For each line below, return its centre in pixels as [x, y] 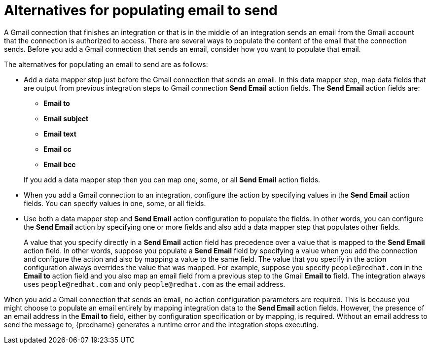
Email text [60, 134]
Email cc [57, 149]
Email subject [66, 118]
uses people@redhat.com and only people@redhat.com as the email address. [155, 284]
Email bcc [60, 164]
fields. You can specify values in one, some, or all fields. [115, 203]
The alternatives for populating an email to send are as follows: [106, 64]
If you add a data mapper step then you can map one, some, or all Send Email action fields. [172, 179]
